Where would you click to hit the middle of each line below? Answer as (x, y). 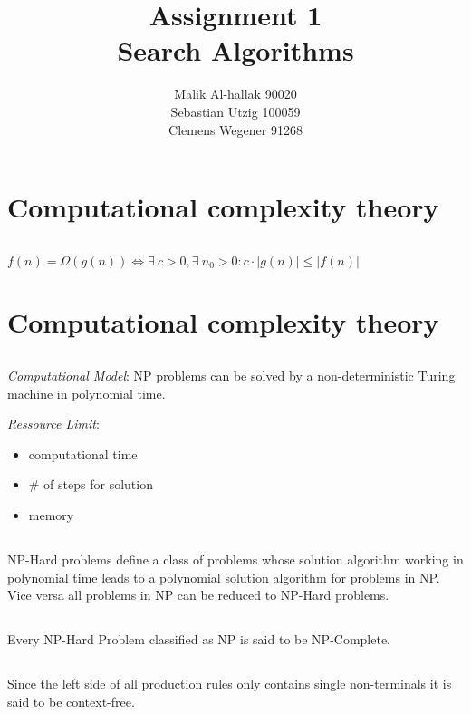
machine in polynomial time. (87, 393)
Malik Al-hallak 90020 (235, 94)
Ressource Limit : (53, 424)
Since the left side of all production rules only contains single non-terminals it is (230, 684)
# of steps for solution (91, 484)
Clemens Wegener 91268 (235, 129)
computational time (83, 453)
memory (51, 515)
